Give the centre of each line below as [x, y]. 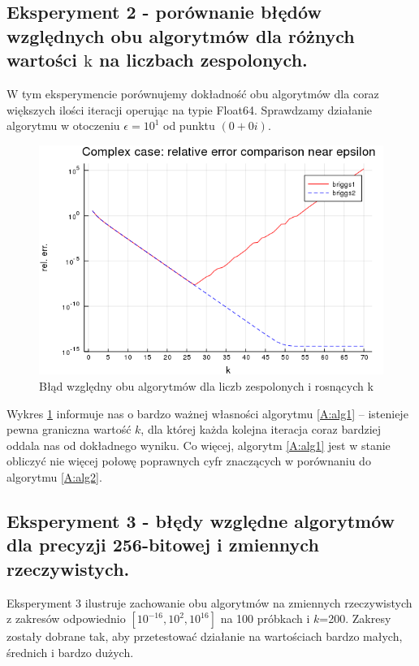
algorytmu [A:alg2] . [54, 476]
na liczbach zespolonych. [203, 60]
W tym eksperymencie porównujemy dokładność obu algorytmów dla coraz [193, 93]
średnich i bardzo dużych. [70, 652]
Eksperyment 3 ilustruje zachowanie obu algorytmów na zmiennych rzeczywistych [209, 602]
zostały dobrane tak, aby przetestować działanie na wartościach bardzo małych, [205, 636]
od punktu [189, 125]
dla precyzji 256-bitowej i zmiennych [163, 545]
